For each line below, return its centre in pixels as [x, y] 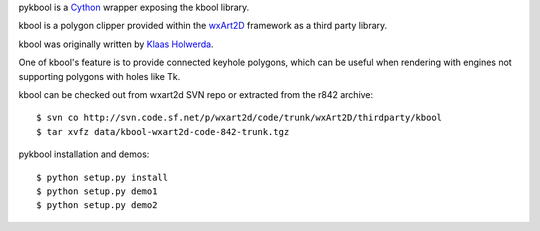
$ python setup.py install [102, 177]
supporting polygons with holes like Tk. [99, 76]
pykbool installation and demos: [84, 154]
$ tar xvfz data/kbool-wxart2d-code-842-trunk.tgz [163, 131]
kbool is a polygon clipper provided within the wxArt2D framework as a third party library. [203, 26]
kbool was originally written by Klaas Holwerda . [116, 44]
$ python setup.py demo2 [97, 205]
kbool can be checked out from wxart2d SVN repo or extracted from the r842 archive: [196, 94]
